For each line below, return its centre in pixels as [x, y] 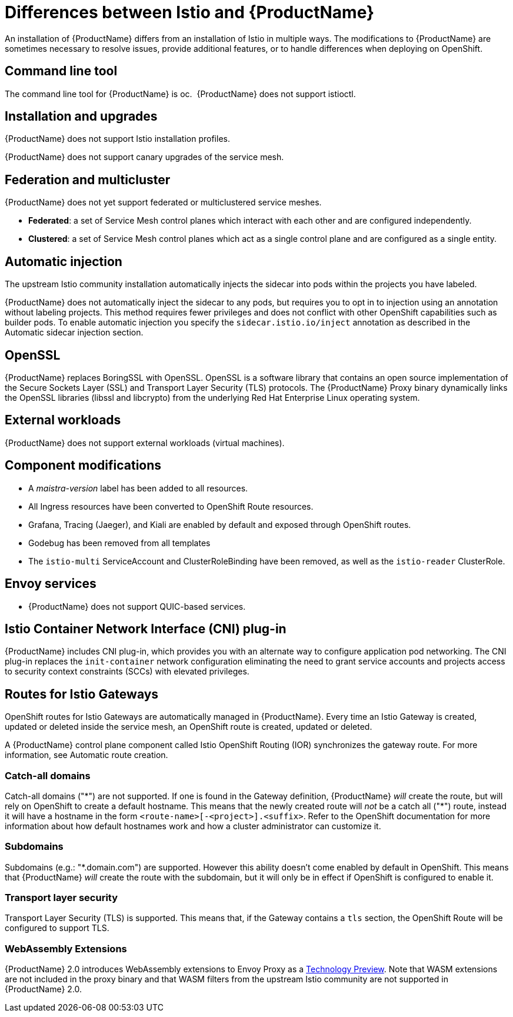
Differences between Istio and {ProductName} [190, 12]
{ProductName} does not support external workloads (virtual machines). [145, 443]
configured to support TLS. [57, 928]
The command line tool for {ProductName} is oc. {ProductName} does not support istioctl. [180, 94]
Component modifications [83, 466]
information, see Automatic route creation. [86, 755]
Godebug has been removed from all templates [119, 543]
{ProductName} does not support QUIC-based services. [137, 606]
